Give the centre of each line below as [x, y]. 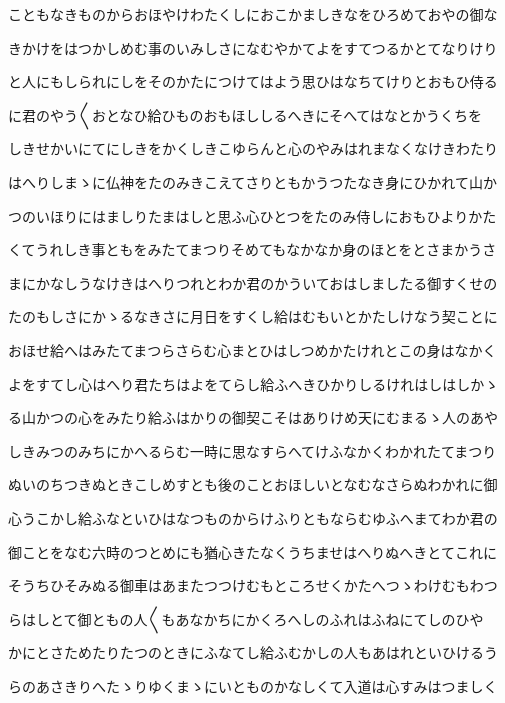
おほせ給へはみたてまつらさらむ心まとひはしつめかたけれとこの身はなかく [252, 349]
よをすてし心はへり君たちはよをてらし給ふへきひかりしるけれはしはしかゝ [253, 383]
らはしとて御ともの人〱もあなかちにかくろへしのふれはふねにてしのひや [246, 618]
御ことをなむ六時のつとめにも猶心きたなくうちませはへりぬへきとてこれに [252, 551]
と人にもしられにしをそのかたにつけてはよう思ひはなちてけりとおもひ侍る [253, 81]
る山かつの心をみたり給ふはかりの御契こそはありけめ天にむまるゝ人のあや [253, 417]
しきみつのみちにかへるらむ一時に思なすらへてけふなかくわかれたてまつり [252, 450]
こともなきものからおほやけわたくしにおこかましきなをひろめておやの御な [253, 14]
